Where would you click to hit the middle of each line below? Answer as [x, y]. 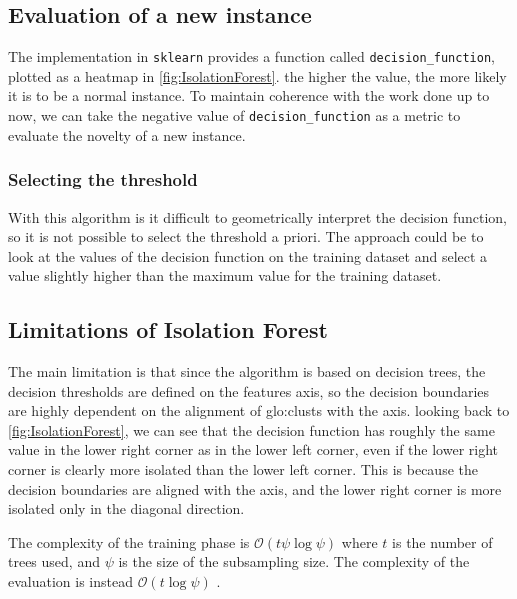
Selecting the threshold [103, 179]
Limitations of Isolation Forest [168, 329]
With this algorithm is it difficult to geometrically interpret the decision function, [257, 216]
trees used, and [54, 561]
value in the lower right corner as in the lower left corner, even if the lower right [253, 449]
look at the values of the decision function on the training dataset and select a [248, 255]
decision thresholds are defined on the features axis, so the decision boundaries [249, 390]
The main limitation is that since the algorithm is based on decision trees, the [247, 371]
